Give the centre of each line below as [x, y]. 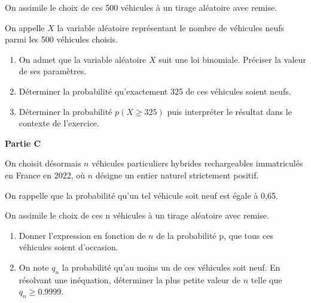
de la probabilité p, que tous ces [215, 235]
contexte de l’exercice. [59, 123]
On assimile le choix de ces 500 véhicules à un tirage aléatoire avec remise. [141, 7]
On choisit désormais [43, 163]
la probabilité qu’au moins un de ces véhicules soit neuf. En [171, 267]
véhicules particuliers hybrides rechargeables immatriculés [197, 163]
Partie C [23, 143]
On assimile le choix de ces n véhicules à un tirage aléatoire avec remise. [137, 215]
